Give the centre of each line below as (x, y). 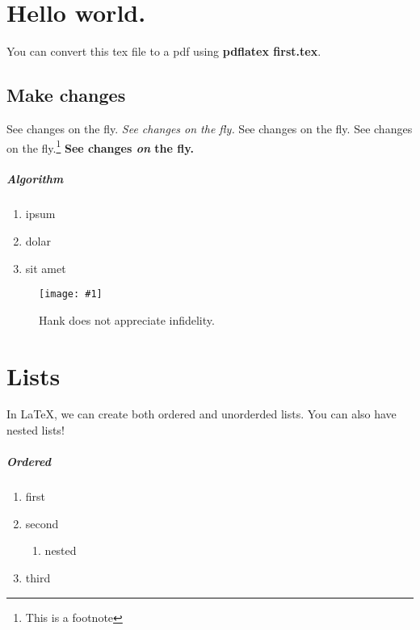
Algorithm (35, 179)
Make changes (66, 95)
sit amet (46, 268)
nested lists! (36, 430)
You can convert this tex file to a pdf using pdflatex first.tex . (164, 51)
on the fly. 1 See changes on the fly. (100, 146)
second (42, 523)
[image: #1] (71, 294)
